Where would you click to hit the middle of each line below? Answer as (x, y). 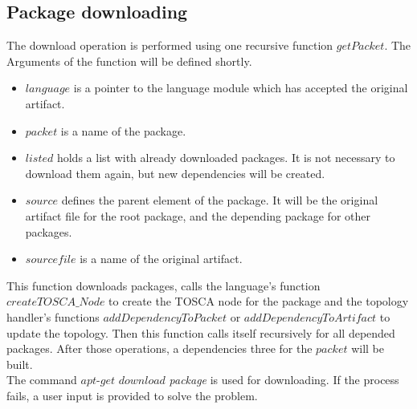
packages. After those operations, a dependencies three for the (159, 348)
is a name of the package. (123, 130)
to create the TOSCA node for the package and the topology (259, 301)
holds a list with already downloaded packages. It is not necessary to (226, 158)
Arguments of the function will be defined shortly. (129, 61)
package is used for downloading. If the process (284, 380)
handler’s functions (53, 316)
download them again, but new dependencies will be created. (175, 173)
